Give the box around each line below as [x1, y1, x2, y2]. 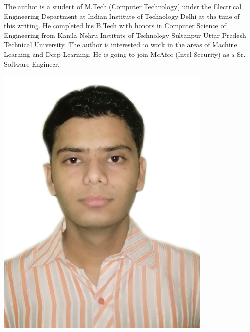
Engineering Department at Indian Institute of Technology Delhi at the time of [4, 11, 240, 21]
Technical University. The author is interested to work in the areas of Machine [4, 39, 237, 50]
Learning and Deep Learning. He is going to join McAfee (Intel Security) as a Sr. [4, 49, 246, 59]
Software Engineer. [4, 58, 60, 69]
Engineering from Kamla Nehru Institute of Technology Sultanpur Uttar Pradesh [4, 30, 246, 40]
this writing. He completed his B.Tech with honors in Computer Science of [4, 20, 226, 31]
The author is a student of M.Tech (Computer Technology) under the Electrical [4, 1, 242, 11]
